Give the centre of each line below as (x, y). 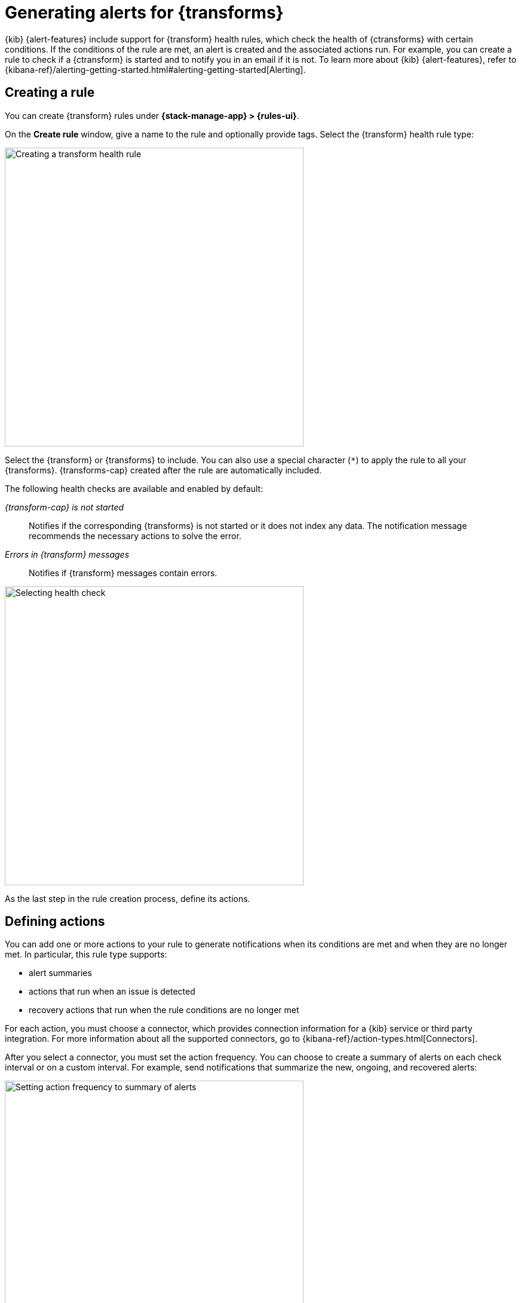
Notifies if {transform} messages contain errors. (123, 573)
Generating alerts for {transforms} (144, 13)
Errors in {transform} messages (67, 554)
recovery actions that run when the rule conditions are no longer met (164, 1010)
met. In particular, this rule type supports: (86, 955)
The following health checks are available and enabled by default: (134, 488)
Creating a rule (50, 93)
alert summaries (60, 973)
